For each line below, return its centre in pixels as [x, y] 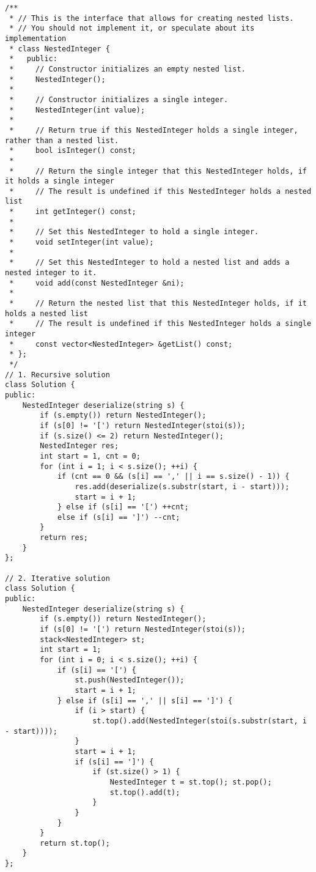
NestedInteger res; [79, 446]
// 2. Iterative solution [57, 578]
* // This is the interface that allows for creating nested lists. [152, 18]
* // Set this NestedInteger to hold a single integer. [134, 232]
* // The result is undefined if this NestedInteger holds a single [160, 324]
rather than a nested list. [62, 140]
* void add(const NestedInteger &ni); [97, 283]
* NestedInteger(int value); [77, 110]
